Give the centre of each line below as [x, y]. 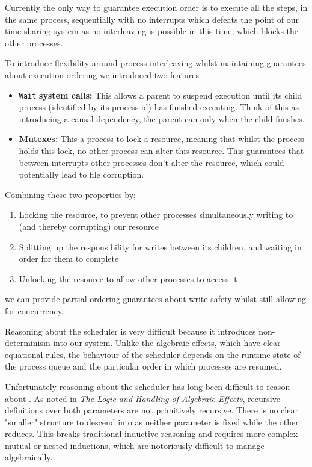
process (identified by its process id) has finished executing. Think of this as [159, 107]
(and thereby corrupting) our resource [89, 226]
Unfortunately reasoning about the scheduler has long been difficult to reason [148, 386]
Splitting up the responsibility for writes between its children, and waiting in [160, 246]
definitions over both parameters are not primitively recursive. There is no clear [151, 410]
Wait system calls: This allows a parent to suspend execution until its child [161, 95]
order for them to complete [69, 258]
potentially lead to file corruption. [81, 174]
